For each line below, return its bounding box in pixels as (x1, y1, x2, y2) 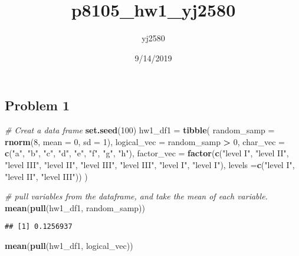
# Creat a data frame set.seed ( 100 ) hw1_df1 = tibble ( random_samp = (5, 124, 275, 136)
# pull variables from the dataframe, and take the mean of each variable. (5, 190, 268, 202)
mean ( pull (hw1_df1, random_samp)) (5, 201, 145, 214)
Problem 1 (5, 96, 70, 114)
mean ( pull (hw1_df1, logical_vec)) (5, 239, 133, 251)
